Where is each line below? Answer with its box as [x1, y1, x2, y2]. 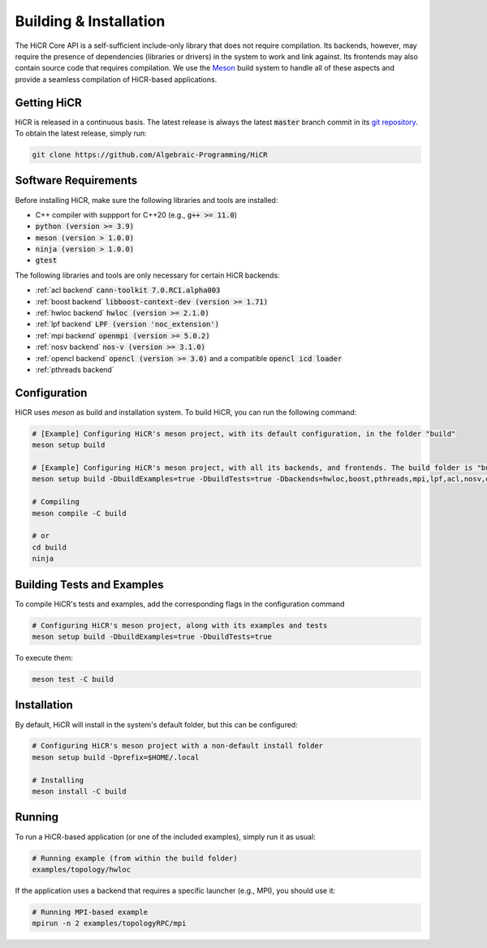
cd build [32, 542, 67, 552]
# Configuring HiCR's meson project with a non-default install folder [32, 741, 324, 751]
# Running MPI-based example [32, 907, 149, 916]
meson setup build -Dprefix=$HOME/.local [32, 752, 200, 762]
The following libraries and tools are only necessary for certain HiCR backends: [15, 270, 280, 280]
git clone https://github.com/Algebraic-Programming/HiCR [32, 150, 268, 159]
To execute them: [15, 653, 73, 663]
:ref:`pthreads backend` [35, 364, 114, 374]
